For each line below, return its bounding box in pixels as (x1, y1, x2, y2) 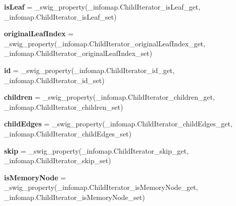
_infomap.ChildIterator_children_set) (4, 101, 123, 112)
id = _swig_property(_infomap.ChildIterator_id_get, (4, 64, 175, 75)
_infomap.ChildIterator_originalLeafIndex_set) (4, 48, 152, 58)
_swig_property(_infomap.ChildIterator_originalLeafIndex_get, (4, 38, 205, 48)
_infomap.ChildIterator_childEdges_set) (4, 128, 132, 139)
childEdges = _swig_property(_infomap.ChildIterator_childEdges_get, (4, 118, 232, 129)
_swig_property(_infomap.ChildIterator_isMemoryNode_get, (4, 182, 198, 192)
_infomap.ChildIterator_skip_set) (4, 155, 111, 166)
